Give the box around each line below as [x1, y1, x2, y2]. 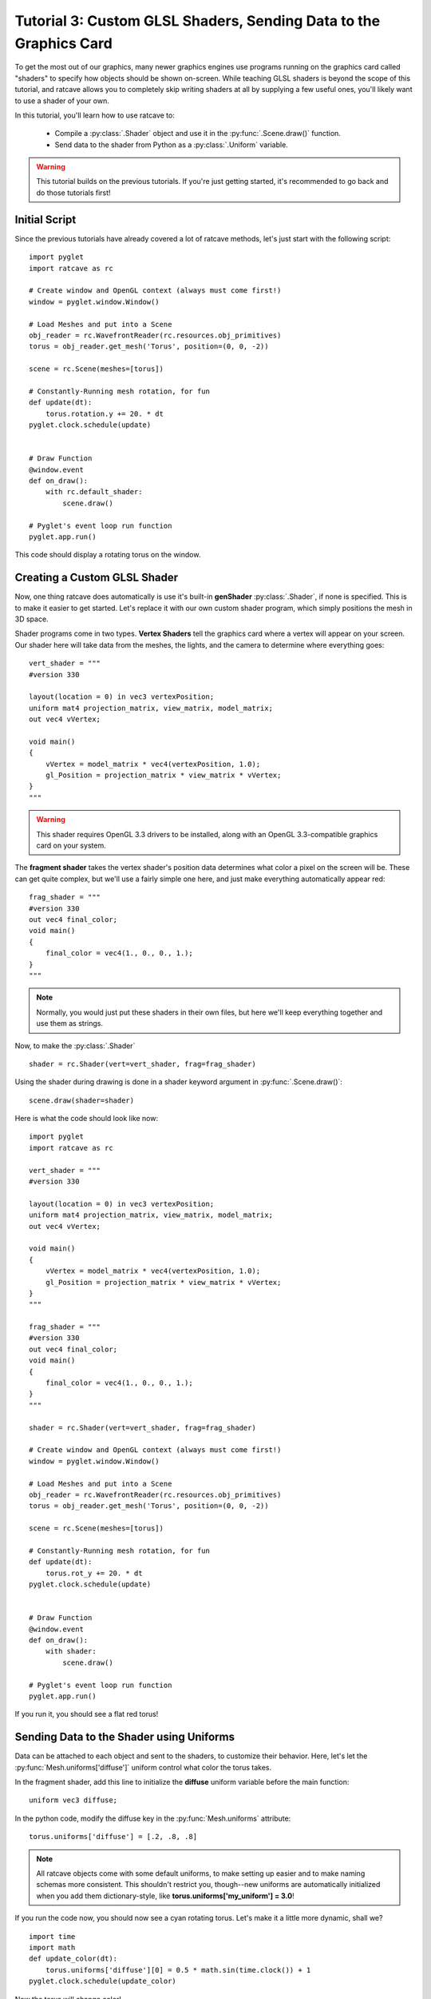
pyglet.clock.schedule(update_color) [29, 1977, 177, 1986]
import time [29, 1932, 76, 1941]
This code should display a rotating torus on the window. [14, 550, 201, 560]
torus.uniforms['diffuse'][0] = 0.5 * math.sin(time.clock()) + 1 [45, 1965, 311, 1974]
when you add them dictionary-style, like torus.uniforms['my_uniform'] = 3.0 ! [36, 1891, 295, 1901]
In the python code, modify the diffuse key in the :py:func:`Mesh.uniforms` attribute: [14, 1813, 291, 1823]
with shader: [45, 1647, 97, 1656]
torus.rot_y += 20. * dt [45, 1568, 143, 1578]
